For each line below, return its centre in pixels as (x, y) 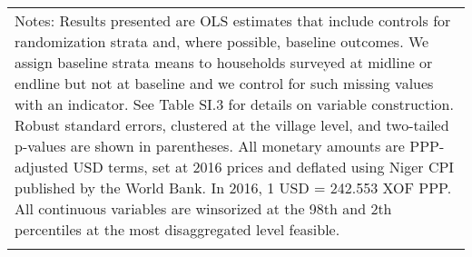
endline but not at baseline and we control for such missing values (224, 83)
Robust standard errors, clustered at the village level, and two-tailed (232, 125)
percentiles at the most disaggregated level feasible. (177, 229)
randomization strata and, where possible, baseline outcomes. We (222, 41)
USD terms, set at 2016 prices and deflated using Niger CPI (264, 167)
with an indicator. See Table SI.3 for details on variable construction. (234, 104)
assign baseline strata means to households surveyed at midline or (224, 62)
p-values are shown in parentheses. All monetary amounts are (210, 146)
